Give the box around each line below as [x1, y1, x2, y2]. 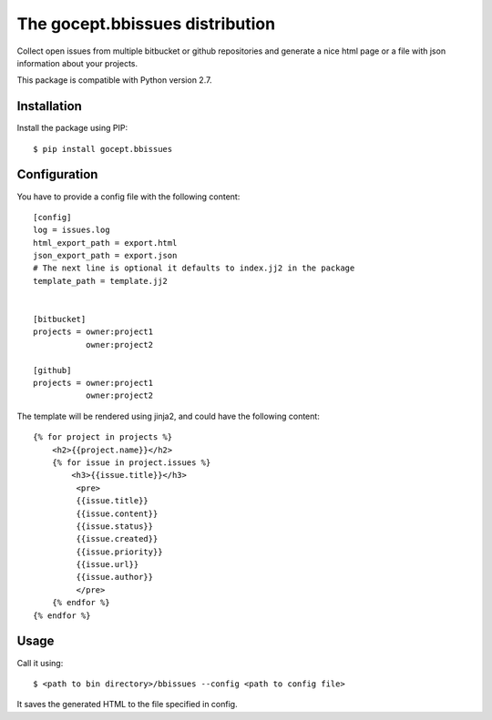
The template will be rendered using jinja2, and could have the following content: [16, 411, 321, 421]
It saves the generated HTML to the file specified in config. [16, 699, 238, 710]
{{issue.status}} [76, 521, 154, 532]
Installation [16, 98, 82, 114]
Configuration [16, 167, 98, 182]
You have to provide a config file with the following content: [16, 191, 241, 202]
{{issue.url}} [76, 560, 139, 570]
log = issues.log [33, 225, 110, 236]
